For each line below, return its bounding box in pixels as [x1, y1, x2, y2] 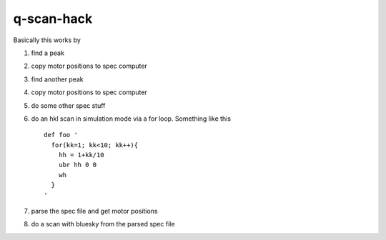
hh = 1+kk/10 [58, 151, 104, 159]
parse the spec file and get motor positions [31, 207, 158, 216]
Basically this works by [13, 36, 81, 44]
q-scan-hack [13, 11, 93, 26]
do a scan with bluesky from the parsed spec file [31, 220, 175, 229]
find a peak [31, 49, 64, 57]
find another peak [31, 75, 84, 84]
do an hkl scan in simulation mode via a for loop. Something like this [31, 114, 232, 123]
